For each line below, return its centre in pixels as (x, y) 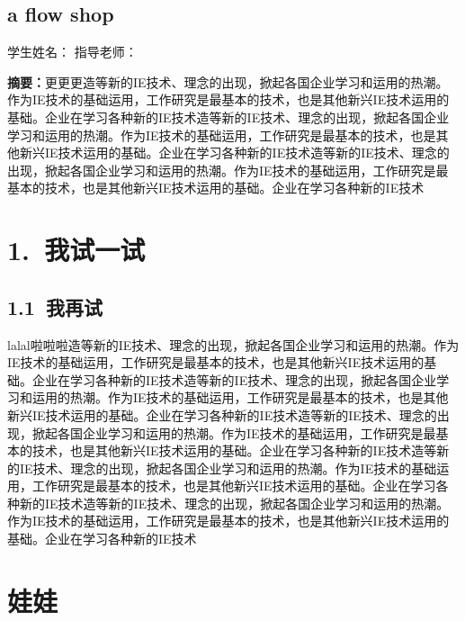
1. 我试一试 (76, 250)
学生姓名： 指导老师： (72, 52)
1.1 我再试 (55, 306)
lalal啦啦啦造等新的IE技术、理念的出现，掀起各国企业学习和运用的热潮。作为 (233, 344)
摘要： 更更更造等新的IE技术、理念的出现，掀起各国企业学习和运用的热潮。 (228, 81)
